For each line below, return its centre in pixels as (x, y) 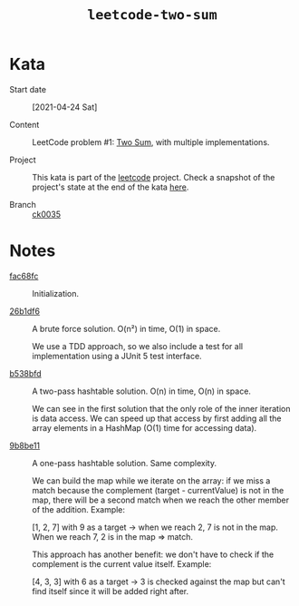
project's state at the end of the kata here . (111, 187)
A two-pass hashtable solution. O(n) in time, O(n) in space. (142, 391)
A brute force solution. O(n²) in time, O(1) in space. (126, 328)
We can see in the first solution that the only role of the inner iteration (161, 408)
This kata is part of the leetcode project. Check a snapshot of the (154, 177)
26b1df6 (25, 311)
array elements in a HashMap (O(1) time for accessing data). (145, 427)
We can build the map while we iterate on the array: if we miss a (151, 480)
